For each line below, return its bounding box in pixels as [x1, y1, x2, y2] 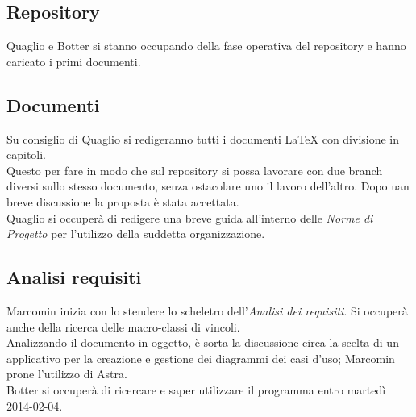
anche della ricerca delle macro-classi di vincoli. [6, 318, 240, 335]
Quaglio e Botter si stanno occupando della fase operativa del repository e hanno [6, 37, 406, 54]
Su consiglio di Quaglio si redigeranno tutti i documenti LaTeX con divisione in [6, 130, 400, 147]
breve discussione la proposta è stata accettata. [6, 193, 239, 210]
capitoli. [6, 146, 47, 163]
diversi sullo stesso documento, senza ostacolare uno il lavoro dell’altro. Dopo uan [6, 177, 410, 194]
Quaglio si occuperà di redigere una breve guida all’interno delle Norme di [6, 209, 373, 226]
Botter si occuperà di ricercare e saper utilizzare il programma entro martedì [6, 381, 386, 398]
